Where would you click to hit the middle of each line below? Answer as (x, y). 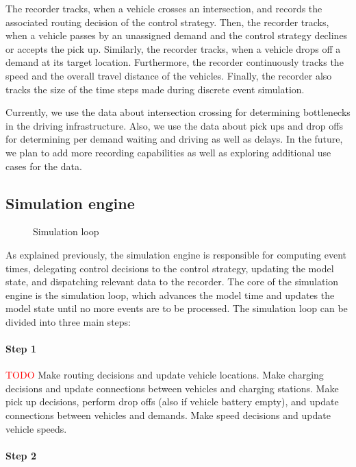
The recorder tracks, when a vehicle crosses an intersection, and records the (164, 8)
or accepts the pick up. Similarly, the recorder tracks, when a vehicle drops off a (173, 48)
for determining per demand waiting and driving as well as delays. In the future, (174, 139)
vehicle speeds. (36, 428)
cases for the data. (44, 166)
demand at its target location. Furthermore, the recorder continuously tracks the (175, 62)
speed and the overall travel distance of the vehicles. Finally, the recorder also (169, 75)
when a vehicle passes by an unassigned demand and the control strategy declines (177, 35)
